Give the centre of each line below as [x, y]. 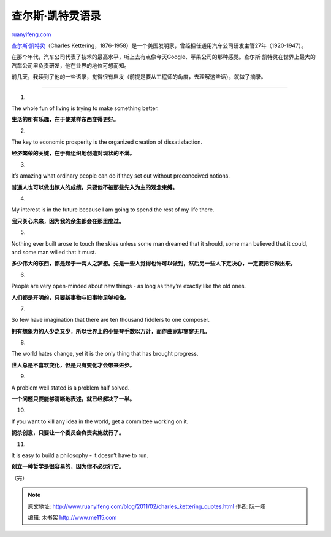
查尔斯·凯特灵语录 [56, 16]
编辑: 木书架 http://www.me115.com [72, 517]
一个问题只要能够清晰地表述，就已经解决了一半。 [73, 399]
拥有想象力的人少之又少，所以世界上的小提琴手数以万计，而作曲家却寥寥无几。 [111, 331]
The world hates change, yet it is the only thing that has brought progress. [105, 354]
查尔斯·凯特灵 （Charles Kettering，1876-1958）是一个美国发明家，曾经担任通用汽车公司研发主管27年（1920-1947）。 [159, 45]
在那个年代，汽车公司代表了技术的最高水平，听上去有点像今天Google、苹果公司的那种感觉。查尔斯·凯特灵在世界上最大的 [163, 57]
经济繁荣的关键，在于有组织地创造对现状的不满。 [73, 153]
